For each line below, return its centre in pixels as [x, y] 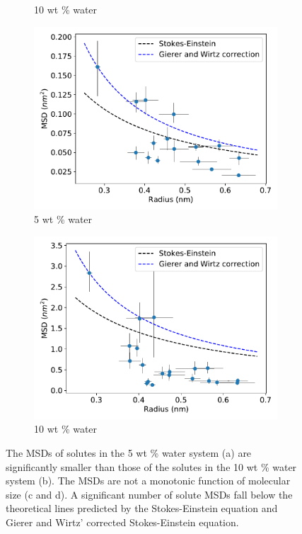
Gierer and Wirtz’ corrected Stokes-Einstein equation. [122, 522]
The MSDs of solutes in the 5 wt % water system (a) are [129, 452]
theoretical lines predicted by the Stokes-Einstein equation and [142, 508]
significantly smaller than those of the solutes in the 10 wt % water [151, 466]
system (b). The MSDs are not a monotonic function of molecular [148, 481]
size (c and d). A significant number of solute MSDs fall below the [149, 494]
